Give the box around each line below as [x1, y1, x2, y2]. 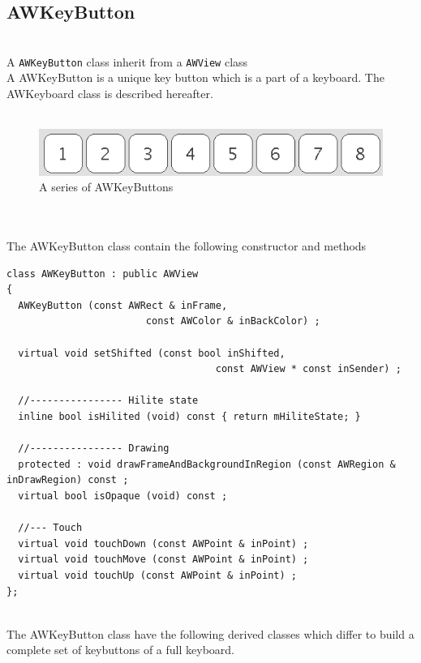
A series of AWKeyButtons [39, 178, 174, 195]
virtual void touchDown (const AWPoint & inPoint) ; [18, 537, 309, 550]
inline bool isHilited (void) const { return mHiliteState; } [18, 410, 361, 422]
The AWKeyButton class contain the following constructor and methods [6, 237, 367, 255]
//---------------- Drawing [18, 443, 170, 455]
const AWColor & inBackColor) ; [145, 315, 320, 327]
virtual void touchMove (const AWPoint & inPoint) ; [18, 554, 309, 566]
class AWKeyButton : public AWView [6, 267, 199, 280]
